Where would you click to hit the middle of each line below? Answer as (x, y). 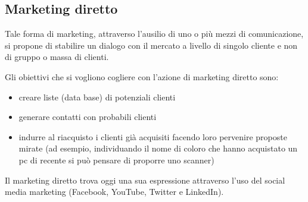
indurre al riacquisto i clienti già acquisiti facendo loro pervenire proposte (153, 136)
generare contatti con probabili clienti (88, 117)
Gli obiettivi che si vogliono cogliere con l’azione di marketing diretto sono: (142, 76)
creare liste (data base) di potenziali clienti (97, 97)
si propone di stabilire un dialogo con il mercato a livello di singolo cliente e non (151, 45)
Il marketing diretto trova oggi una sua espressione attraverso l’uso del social (145, 180)
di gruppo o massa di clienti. (57, 57)
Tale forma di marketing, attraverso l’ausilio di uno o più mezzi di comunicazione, (154, 34)
